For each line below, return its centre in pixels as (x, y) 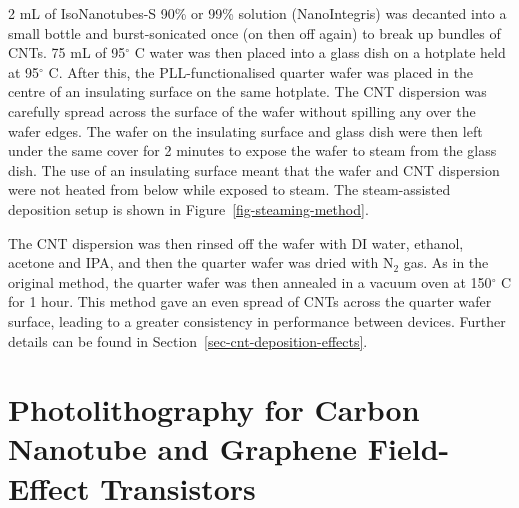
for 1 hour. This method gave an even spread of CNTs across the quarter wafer (250, 301)
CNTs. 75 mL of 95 (67, 52)
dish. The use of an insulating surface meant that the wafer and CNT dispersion (254, 169)
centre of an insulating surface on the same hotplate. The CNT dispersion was (247, 91)
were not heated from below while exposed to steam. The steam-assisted (229, 189)
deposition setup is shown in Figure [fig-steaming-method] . (188, 208)
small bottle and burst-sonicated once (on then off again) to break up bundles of (254, 32)
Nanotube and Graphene (183, 448)
